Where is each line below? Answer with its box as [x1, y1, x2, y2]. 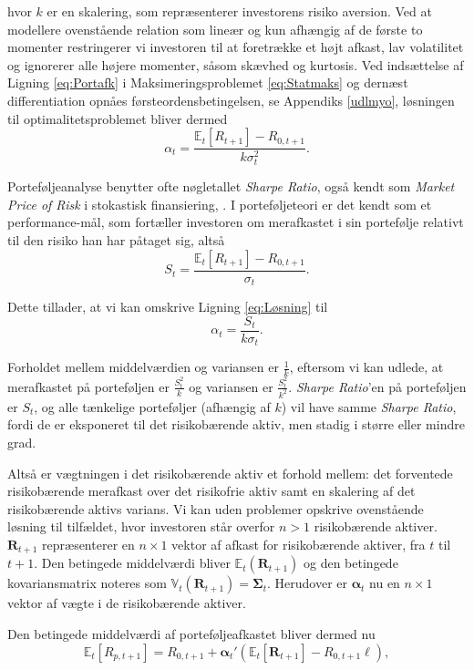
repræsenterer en [42, 534, 135, 553]
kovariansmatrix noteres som [7, 573, 167, 593]
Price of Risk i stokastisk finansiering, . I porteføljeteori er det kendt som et [7, 194, 432, 213]
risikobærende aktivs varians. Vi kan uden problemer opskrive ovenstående [7, 499, 424, 518]
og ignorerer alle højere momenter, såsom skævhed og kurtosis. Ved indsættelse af [7, 55, 464, 74]
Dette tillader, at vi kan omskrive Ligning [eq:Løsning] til [7, 297, 328, 316]
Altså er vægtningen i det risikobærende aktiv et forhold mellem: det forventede [7, 463, 453, 482]
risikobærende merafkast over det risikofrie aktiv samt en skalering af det [7, 481, 416, 500]
